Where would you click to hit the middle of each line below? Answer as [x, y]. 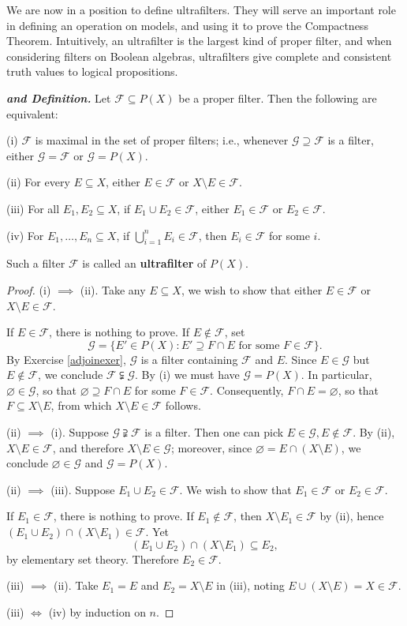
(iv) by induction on [97, 611]
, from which [81, 405]
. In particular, [336, 375]
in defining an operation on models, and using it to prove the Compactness [187, 25]
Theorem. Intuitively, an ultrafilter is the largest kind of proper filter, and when [199, 41]
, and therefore [88, 447]
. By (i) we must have [187, 375]
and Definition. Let [59, 97]
